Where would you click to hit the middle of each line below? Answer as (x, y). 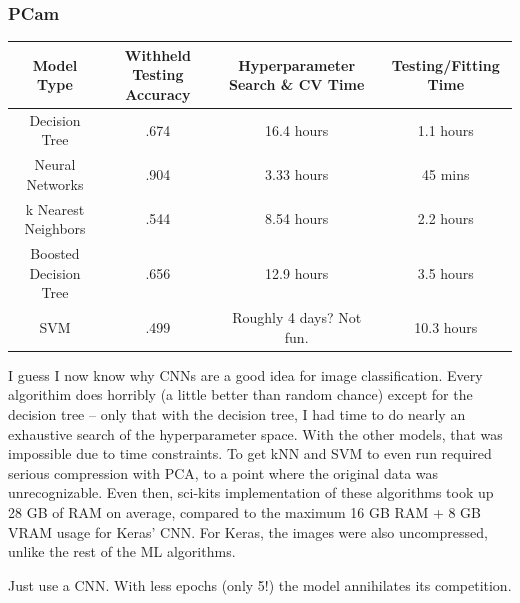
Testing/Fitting (445, 64)
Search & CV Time (297, 84)
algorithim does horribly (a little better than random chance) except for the (240, 394)
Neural (55, 164)
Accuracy (158, 93)
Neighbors (55, 228)
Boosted (55, 253)
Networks (55, 183)
